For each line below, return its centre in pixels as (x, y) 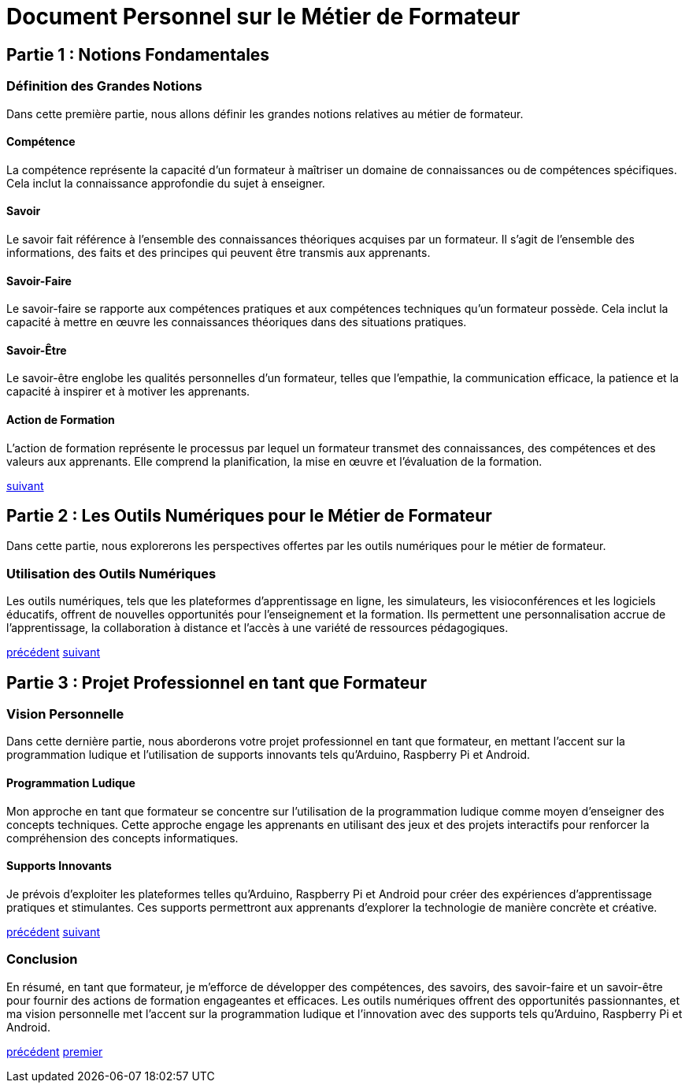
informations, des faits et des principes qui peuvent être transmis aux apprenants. (219, 252)
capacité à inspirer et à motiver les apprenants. (128, 392)
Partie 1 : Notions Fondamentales (138, 54)
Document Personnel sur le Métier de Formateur (263, 17)
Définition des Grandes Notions (104, 86)
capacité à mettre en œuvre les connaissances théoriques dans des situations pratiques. (237, 322)
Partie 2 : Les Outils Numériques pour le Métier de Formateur (249, 516)
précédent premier (55, 1051)
